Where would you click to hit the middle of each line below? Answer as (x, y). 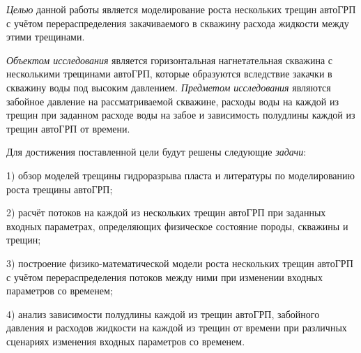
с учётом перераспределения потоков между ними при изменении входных (165, 277)
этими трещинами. (46, 37)
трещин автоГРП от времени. (68, 128)
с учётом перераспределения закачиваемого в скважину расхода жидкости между (178, 23)
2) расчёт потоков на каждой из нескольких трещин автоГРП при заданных (166, 212)
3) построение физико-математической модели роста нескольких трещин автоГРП (180, 263)
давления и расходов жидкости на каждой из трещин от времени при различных (177, 328)
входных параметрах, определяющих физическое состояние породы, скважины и (177, 226)
